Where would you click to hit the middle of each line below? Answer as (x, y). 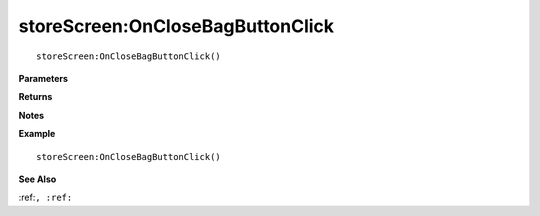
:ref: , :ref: (45, 197)
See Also (37, 179)
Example (37, 134)
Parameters (43, 78)
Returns (35, 97)
